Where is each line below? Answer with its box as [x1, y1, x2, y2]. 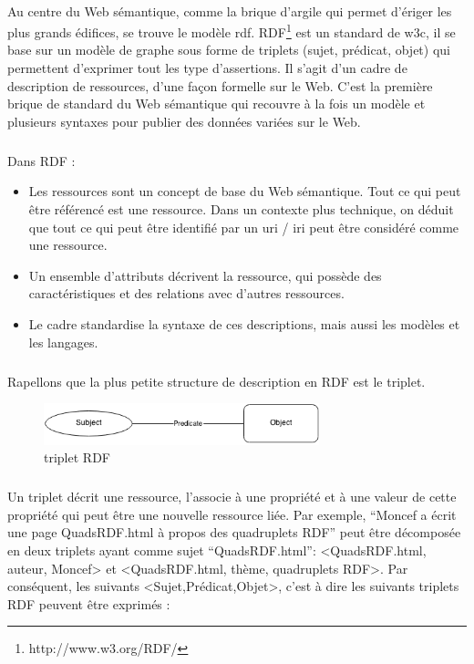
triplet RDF [44, 448, 110, 467]
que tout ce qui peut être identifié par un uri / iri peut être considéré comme [28, 217, 459, 236]
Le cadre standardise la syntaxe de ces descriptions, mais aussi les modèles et [28, 314, 460, 333]
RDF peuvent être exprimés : [7, 594, 170, 613]
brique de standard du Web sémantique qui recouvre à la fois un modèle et [7, 94, 426, 113]
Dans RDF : [7, 150, 76, 170]
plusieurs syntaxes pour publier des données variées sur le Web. [7, 111, 361, 130]
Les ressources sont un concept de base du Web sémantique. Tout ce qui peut [28, 182, 461, 201]
